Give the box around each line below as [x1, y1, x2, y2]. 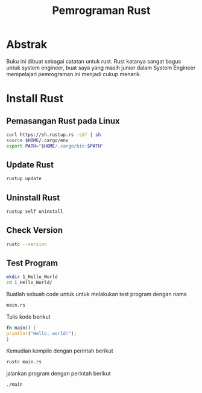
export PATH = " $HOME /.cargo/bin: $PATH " [6, 143, 104, 149]
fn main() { [6, 325, 36, 331]
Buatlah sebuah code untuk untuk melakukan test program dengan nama [6, 291, 187, 298]
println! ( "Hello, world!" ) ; [6, 330, 77, 336]
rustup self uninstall [6, 209, 63, 215]
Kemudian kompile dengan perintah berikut [6, 347, 113, 354]
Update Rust [6, 160, 54, 170]
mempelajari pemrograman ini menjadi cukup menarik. [6, 70, 142, 77]
